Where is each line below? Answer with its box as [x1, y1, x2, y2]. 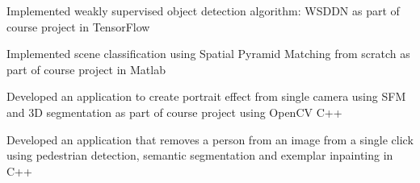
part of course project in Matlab [6, 60, 166, 77]
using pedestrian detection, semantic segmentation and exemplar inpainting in [6, 147, 393, 164]
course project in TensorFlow [6, 18, 150, 35]
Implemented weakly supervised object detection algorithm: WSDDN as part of [6, 2, 400, 19]
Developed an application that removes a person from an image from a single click [6, 131, 414, 148]
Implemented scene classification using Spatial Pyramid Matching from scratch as [6, 45, 410, 62]
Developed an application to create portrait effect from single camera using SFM [6, 88, 406, 105]
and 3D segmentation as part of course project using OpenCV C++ [6, 103, 342, 120]
